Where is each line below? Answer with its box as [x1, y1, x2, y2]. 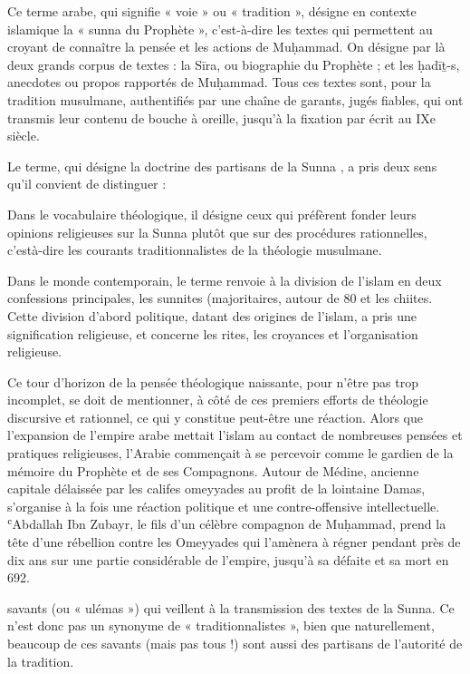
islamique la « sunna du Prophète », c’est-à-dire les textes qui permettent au [7, 19, 433, 38]
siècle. [7, 126, 40, 145]
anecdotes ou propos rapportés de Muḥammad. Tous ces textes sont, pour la [7, 73, 431, 92]
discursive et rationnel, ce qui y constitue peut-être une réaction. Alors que [7, 407, 423, 426]
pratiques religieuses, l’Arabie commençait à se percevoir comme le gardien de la [7, 444, 454, 463]
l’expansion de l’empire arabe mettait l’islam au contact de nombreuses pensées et [7, 425, 463, 444]
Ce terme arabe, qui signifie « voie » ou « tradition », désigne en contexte [7, 2, 417, 20]
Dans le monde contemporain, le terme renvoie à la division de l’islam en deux [7, 270, 442, 289]
